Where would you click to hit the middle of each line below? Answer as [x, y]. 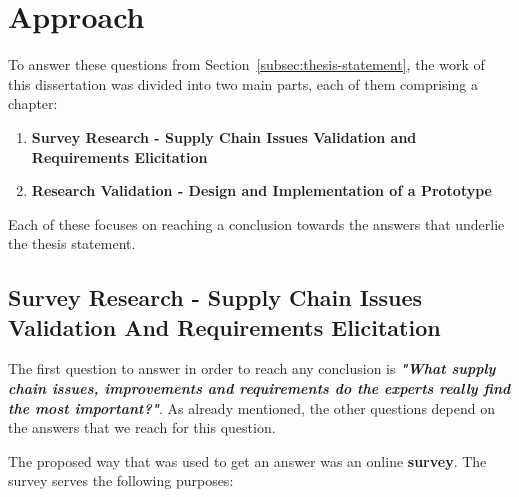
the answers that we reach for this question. [142, 427]
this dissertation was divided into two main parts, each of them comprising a [243, 83]
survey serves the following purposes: [121, 480]
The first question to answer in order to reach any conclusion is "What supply [252, 368]
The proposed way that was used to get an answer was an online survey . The [247, 460]
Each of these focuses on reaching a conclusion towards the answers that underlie [256, 223]
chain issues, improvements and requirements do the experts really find [259, 388]
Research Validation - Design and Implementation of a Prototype [261, 190]
